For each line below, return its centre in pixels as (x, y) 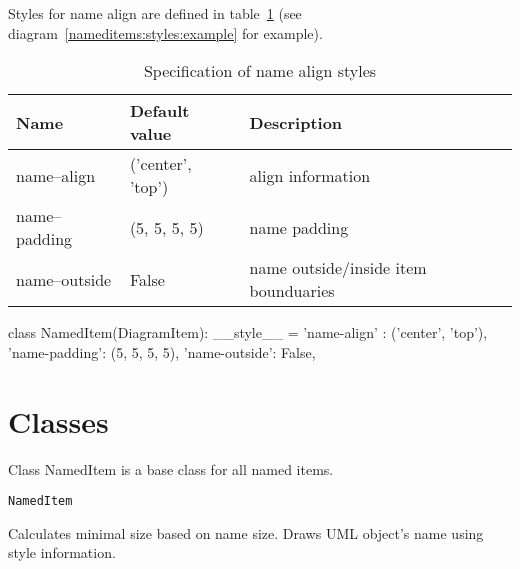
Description (296, 122)
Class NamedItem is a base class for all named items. (171, 468)
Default (159, 111)
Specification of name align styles (260, 71)
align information (310, 175)
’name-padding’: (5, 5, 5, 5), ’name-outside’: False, (162, 351)
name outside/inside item (338, 268)
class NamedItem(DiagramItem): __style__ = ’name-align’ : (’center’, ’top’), (248, 332)
